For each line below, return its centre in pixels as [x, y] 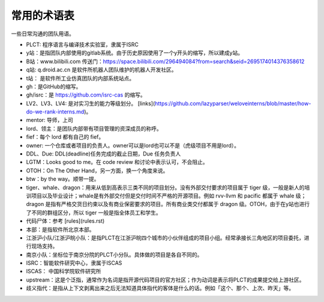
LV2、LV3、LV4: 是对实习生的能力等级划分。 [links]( [91, 103]
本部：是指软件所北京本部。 [60, 229]
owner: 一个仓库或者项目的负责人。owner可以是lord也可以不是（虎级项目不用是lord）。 [133, 145]
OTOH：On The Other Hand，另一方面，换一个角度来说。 [97, 171]
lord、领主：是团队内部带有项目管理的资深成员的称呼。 [94, 128]
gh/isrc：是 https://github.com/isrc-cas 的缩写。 [86, 95]
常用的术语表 [43, 16]
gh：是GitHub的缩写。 [54, 86]
